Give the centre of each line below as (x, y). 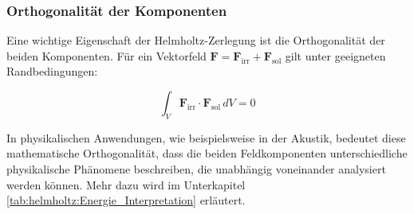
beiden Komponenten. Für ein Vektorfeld (106, 55)
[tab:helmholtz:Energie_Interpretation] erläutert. (126, 200)
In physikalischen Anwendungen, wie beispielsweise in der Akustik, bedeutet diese (206, 137)
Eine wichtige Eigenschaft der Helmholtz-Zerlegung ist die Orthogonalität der (196, 40)
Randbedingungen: (52, 71)
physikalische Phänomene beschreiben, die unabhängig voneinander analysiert (196, 168)
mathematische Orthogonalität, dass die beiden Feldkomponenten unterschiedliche (207, 153)
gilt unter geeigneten (335, 55)
